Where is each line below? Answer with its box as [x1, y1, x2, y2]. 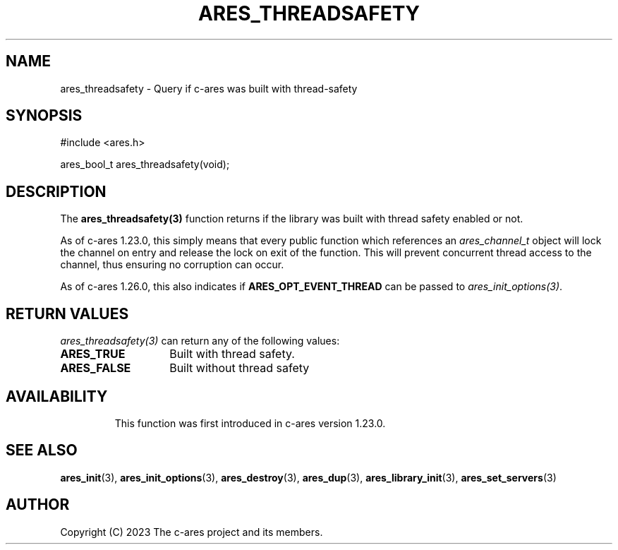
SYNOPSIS [6, 107, 83, 125]
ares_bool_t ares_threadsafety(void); [60, 158, 230, 171]
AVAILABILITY [6, 387, 108, 405]
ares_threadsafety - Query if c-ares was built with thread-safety [60, 82, 358, 95]
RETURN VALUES [6, 304, 129, 323]
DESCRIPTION [6, 182, 107, 201]
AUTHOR [6, 496, 70, 514]
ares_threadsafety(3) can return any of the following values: [60, 335, 340, 347]
